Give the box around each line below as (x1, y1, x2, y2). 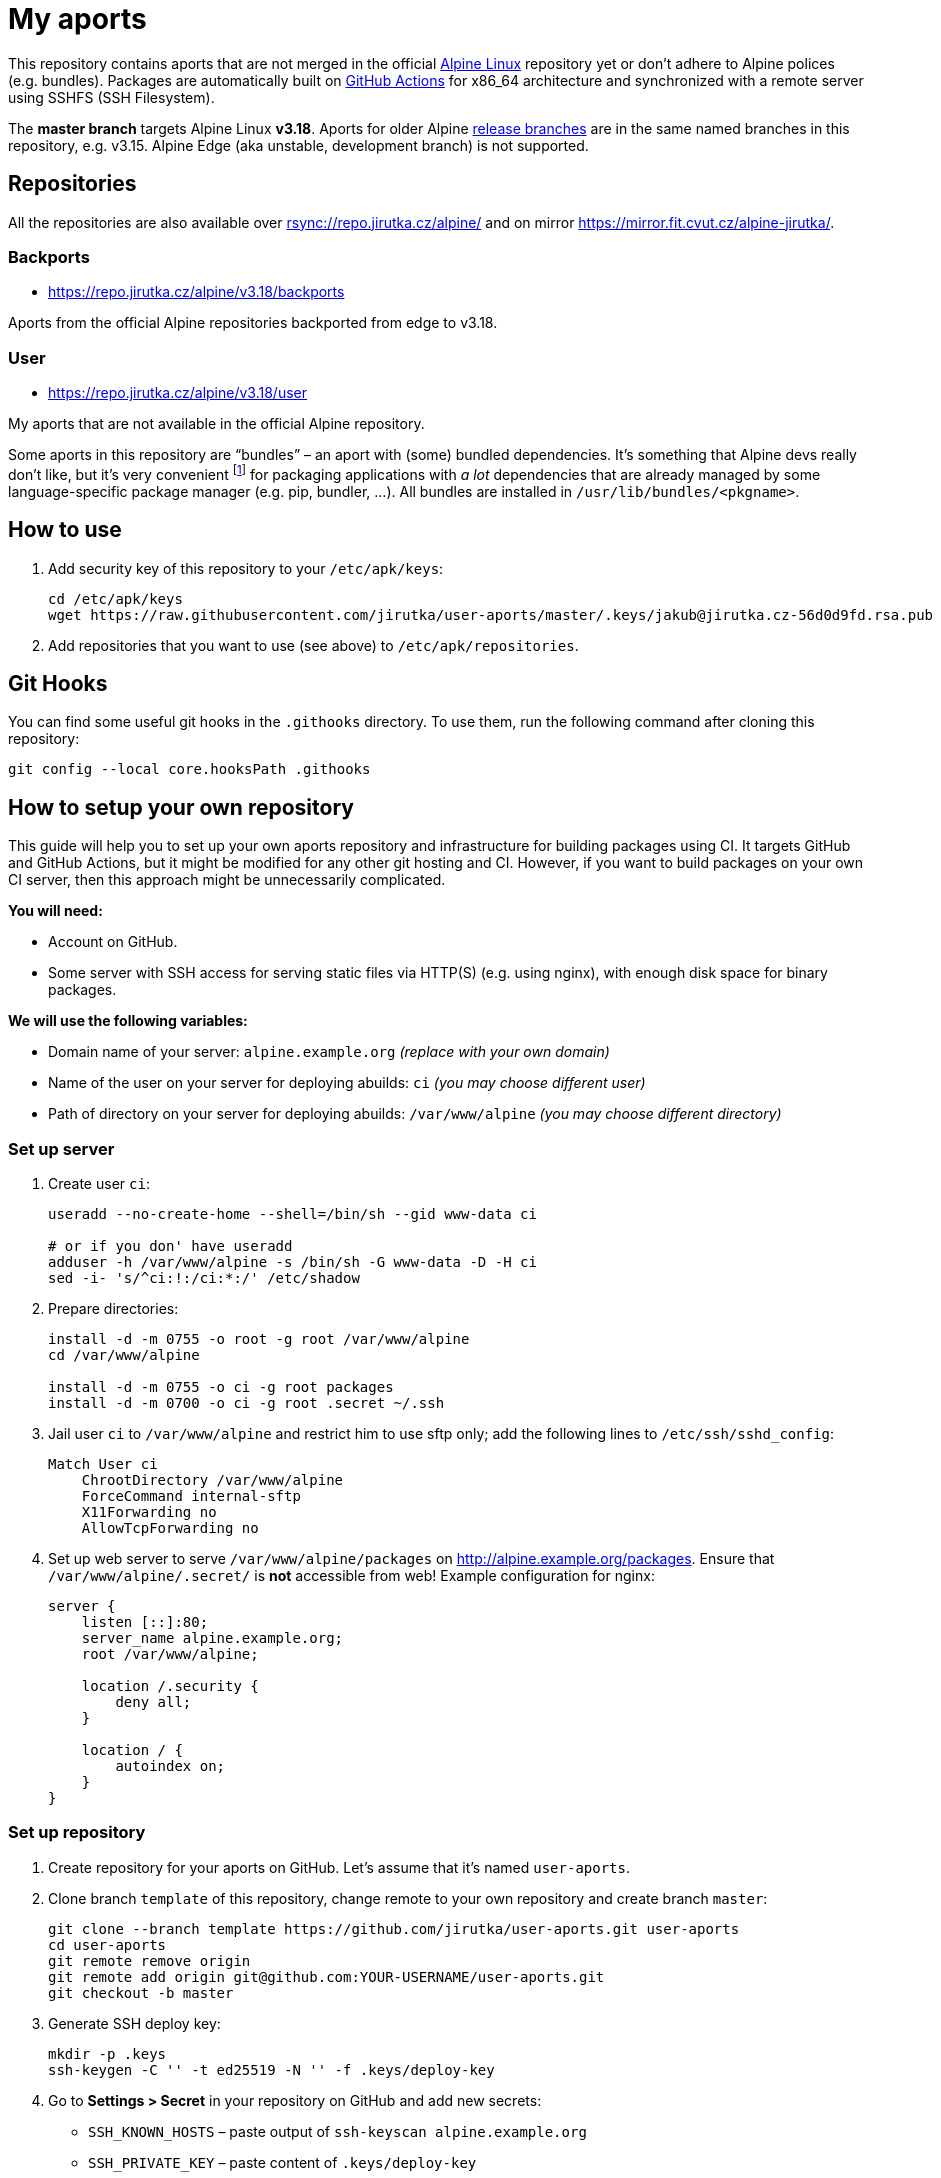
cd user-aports (48, 1936, 167, 1953)
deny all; (115, 1694, 192, 1711)
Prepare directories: (48, 1300, 179, 1318)
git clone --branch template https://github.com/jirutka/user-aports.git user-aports (48, 1920, 740, 1937)
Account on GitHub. (48, 933, 178, 951)
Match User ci (48, 1456, 158, 1473)
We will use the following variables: (8, 1012, 248, 1030)
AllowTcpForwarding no (81, 1520, 259, 1537)
